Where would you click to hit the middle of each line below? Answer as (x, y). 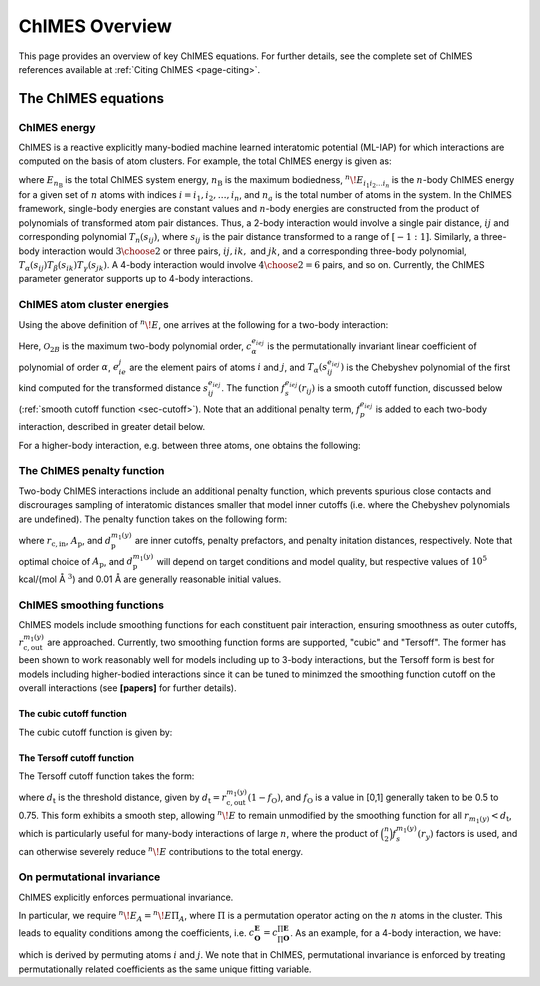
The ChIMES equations (91, 98)
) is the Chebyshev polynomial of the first (425, 367)
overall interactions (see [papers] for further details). (127, 688)
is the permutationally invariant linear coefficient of (371, 346)
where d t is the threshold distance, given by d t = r (122, 798)
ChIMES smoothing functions (91, 605)
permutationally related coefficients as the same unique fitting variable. (165, 969)
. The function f (253, 387)
